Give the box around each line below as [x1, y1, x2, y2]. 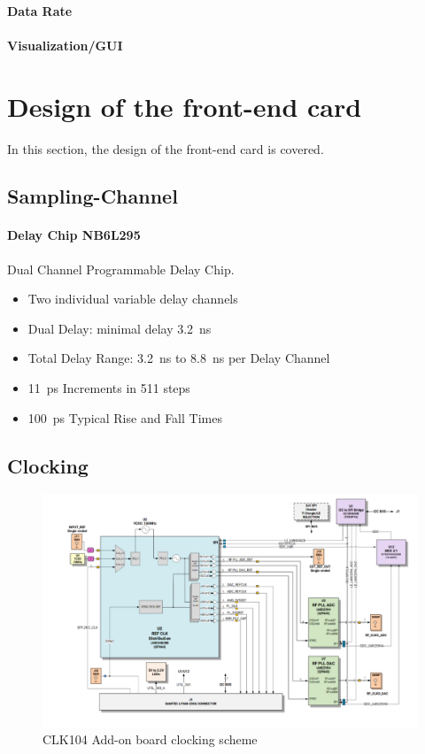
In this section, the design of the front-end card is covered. [7, 139, 324, 158]
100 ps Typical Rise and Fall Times [27, 408, 222, 427]
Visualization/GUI [7, 35, 123, 54]
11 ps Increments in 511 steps [27, 379, 190, 397]
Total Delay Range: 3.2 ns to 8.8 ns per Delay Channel [27, 349, 330, 367]
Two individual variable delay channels [27, 289, 238, 308]
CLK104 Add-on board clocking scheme [42, 730, 258, 749]
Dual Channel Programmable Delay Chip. [7, 259, 235, 278]
